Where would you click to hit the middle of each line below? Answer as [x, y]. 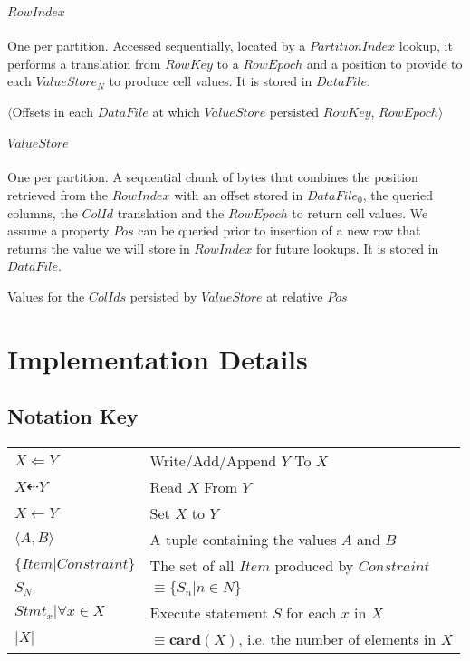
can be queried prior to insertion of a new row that [279, 230]
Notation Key [73, 416]
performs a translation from [84, 63]
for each [312, 613]
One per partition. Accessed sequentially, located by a [157, 45]
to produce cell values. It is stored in [211, 81]
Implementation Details [158, 358]
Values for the [46, 296]
